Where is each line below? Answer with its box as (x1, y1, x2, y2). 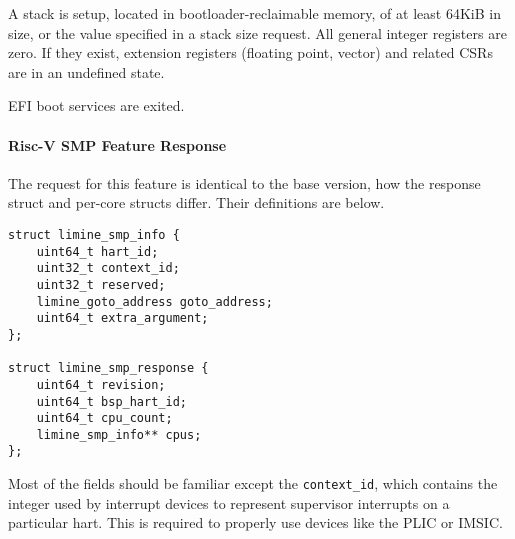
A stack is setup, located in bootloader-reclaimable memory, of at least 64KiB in (8, 3, 501, 23)
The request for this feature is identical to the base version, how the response (8, 172, 481, 193)
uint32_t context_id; (36, 261, 180, 276)
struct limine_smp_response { (8, 361, 209, 376)
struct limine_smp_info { (8, 227, 180, 242)
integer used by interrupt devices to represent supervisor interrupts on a (8, 492, 450, 513)
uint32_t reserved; (36, 277, 166, 292)
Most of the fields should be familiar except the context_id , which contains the (8, 473, 498, 494)
